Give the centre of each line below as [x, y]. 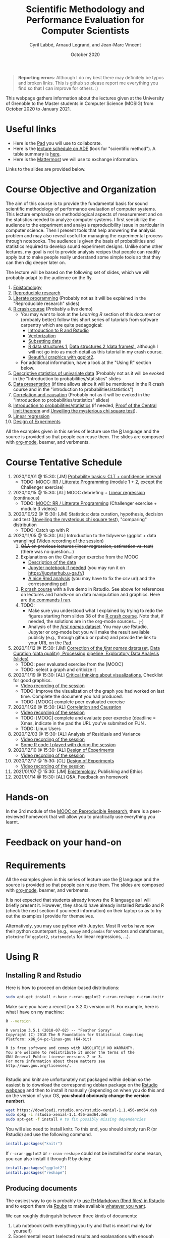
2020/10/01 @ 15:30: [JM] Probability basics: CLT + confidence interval [87, 476]
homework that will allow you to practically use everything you [91, 816]
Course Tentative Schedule [64, 462]
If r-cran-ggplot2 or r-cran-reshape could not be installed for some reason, [84, 1153]
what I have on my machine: [35, 1012]
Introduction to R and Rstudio [58, 330]
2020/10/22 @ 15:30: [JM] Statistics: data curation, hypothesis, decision [88, 514]
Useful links [31, 129]
